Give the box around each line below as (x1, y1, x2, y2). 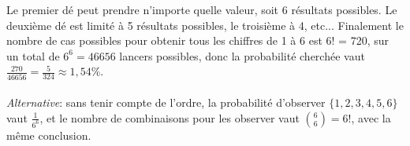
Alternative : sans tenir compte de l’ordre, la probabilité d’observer (6, 94, 326, 111)
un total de (6, 47, 60, 64)
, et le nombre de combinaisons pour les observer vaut (39, 109, 300, 126)
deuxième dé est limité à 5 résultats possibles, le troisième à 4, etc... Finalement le (6, 16, 404, 33)
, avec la (351, 109, 391, 126)
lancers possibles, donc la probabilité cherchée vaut (119, 47, 365, 64)
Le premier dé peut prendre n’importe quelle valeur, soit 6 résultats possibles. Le (6, 2, 397, 17)
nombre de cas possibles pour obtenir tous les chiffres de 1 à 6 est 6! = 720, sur (6, 32, 389, 49)
